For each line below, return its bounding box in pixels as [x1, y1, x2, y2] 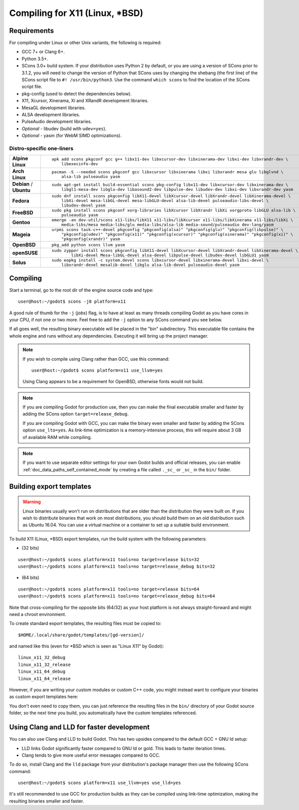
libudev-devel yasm [61, 202, 106, 208]
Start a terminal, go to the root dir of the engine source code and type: [9, 287, 154, 293]
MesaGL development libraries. [21, 105, 86, 111]
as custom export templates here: [9, 694, 78, 700]
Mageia [12, 231, 31, 238]
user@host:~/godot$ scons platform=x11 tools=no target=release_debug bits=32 [18, 564, 215, 569]
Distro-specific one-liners [9, 145, 74, 152]
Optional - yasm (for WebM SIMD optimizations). [21, 133, 122, 139]
